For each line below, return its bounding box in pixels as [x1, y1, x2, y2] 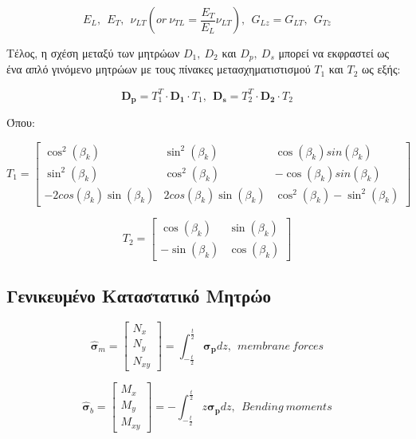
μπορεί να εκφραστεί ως [278, 45, 390, 61]
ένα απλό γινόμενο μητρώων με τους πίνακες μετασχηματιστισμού [6, 61, 311, 77]
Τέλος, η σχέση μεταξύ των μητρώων [6, 45, 180, 61]
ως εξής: [362, 61, 401, 77]
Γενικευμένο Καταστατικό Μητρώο [6, 283, 272, 308]
